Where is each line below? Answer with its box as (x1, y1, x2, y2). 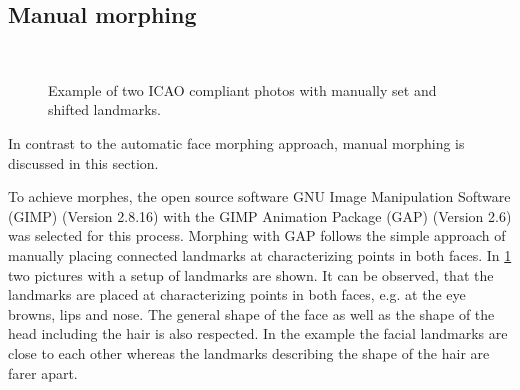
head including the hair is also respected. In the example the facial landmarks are (8, 323, 508, 344)
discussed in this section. (8, 152, 159, 173)
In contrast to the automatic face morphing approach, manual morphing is (8, 132, 465, 153)
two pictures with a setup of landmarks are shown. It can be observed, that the (8, 264, 494, 285)
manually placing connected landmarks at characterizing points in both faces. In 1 (8, 244, 512, 265)
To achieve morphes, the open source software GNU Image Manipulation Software (8, 186, 511, 207)
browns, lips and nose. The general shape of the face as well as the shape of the (8, 303, 495, 324)
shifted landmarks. (48, 99, 161, 120)
